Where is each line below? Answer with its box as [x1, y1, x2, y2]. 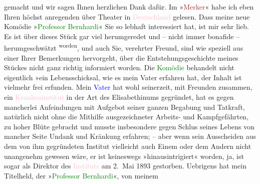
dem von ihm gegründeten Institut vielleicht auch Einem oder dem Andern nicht [4, 140, 251, 151]
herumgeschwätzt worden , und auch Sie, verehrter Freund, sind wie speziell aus [4, 41, 243, 53]
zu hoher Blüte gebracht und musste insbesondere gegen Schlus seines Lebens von [4, 121, 255, 131]
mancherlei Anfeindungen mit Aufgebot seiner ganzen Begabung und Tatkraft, [4, 101, 245, 112]
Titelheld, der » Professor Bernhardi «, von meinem [4, 170, 158, 180]
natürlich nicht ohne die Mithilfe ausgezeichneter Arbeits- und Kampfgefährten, [4, 111, 249, 122]
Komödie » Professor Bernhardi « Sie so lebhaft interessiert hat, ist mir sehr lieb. [4, 21, 249, 32]
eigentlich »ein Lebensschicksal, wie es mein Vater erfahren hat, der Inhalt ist [4, 72, 242, 82]
